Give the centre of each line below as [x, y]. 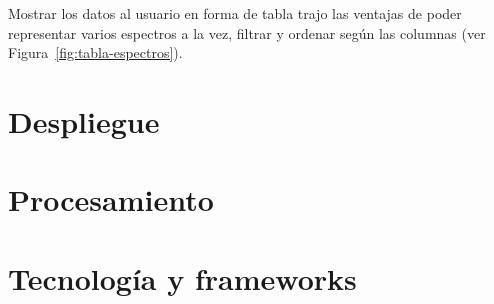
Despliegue [84, 120]
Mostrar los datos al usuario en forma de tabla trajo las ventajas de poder [235, 13]
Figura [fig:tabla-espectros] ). [95, 52]
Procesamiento [111, 199]
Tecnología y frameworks [182, 277]
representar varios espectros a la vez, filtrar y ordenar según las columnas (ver [247, 32]
